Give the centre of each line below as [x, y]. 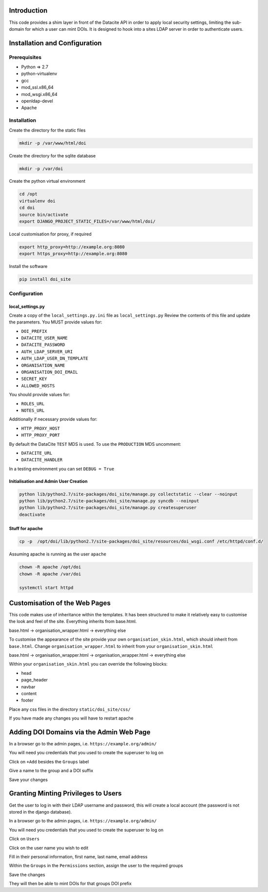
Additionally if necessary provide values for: [53, 419]
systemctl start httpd [46, 588]
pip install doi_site [45, 279]
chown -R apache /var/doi [50, 574]
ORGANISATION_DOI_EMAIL [49, 372]
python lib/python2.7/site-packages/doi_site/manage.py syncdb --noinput [109, 501]
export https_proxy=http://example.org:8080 [73, 254]
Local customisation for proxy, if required [50, 234]
